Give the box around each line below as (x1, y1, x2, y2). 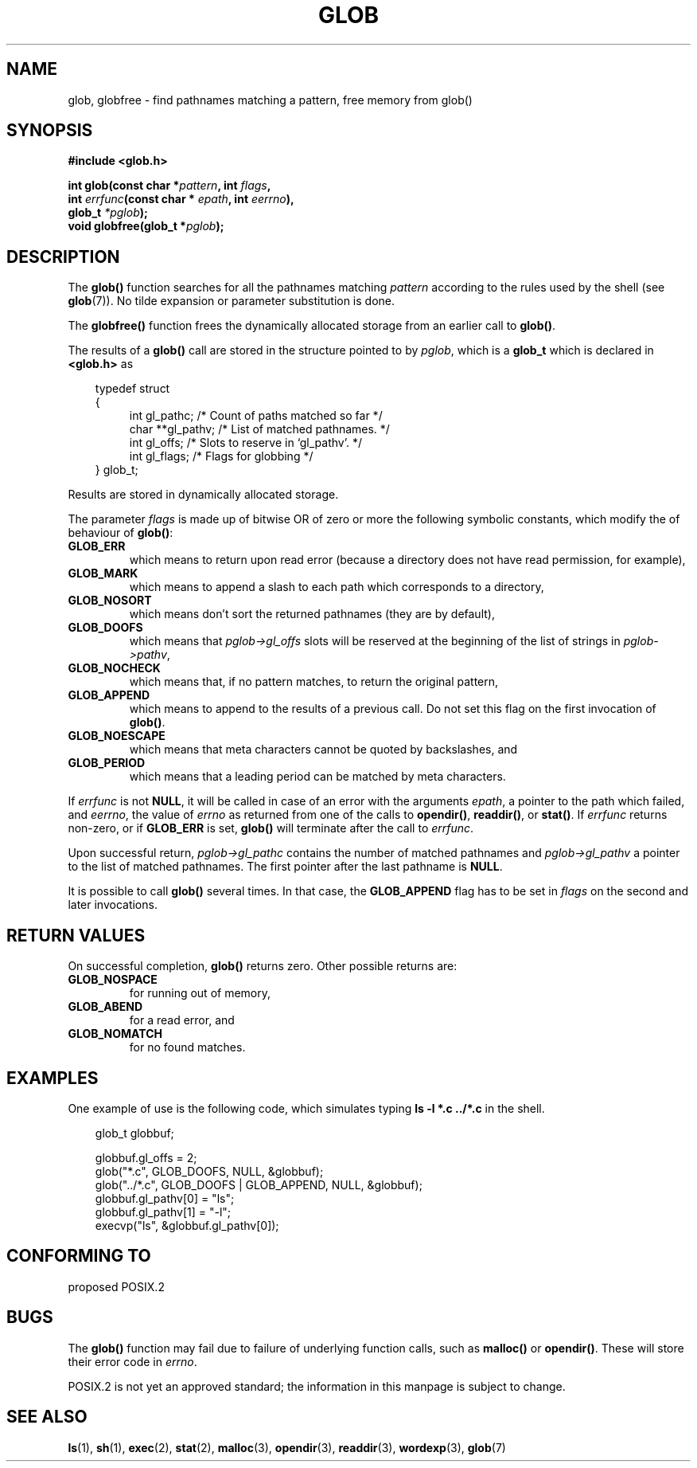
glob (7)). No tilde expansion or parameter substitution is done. (68, 294, 395, 308)
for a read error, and (129, 1013, 235, 1028)
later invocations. (68, 898, 158, 912)
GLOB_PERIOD (68, 756, 146, 770)
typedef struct (95, 382, 170, 396)
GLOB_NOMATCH (68, 1027, 163, 1041)
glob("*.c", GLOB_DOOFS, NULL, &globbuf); (95, 1164, 324, 1178)
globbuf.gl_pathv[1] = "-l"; (95, 1204, 232, 1219)
